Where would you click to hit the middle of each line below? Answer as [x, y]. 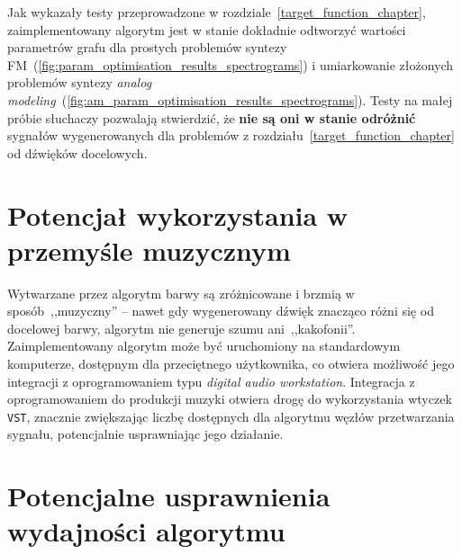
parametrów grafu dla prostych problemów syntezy [147, 47]
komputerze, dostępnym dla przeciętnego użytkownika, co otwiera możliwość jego [231, 364]
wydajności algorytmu [146, 531]
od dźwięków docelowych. [77, 152]
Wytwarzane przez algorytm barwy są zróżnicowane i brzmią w [181, 293]
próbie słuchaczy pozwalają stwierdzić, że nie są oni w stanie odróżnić [212, 117]
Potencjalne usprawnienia [169, 496]
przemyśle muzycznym [149, 250]
